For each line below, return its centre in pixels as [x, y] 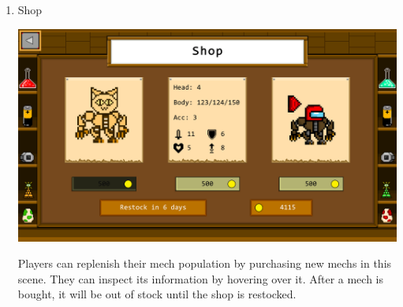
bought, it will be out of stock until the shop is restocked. [157, 294]
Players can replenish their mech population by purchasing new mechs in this [205, 263]
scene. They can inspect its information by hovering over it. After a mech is [200, 278]
